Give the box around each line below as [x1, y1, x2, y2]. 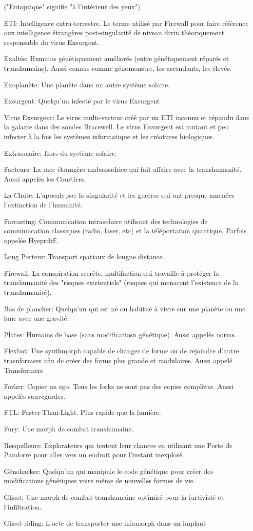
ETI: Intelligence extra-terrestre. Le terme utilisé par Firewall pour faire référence [4, 18, 249, 28]
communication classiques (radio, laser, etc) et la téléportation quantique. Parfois [4, 225, 247, 236]
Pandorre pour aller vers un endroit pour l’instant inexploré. [4, 449, 184, 460]
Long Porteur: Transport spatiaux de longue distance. [4, 251, 165, 262]
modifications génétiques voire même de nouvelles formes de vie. [4, 475, 195, 486]
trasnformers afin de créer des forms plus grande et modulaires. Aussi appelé [4, 355, 233, 366]
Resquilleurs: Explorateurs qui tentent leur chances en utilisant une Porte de [4, 440, 233, 450]
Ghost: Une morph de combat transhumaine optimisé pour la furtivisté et [4, 491, 224, 502]
